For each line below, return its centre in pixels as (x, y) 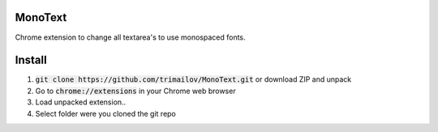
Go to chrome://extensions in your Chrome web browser (135, 91)
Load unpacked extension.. (81, 102)
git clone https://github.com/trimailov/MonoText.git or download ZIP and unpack (193, 79)
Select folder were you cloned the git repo (105, 113)
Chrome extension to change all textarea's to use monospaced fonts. (131, 37)
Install (31, 60)
